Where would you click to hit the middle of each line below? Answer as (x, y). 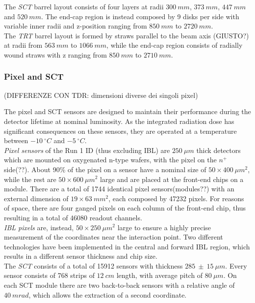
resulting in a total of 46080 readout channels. (73, 217)
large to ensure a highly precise (164, 227)
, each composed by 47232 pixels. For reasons (176, 198)
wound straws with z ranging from (55, 54)
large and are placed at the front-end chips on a (172, 179)
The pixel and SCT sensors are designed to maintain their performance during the (127, 111)
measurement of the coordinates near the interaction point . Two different (114, 237)
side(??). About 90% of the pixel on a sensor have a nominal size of (105, 169)
